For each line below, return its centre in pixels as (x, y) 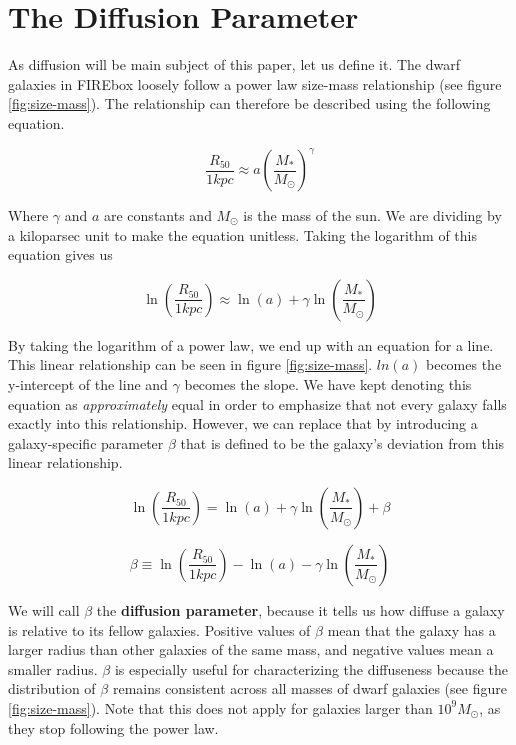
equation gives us (60, 254)
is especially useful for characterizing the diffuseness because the (311, 668)
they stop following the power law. (113, 727)
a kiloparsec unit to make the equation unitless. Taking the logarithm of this (243, 234)
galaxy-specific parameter (86, 442)
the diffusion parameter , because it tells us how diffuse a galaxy (300, 609)
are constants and (158, 215)
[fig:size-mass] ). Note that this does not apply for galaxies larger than (220, 707)
